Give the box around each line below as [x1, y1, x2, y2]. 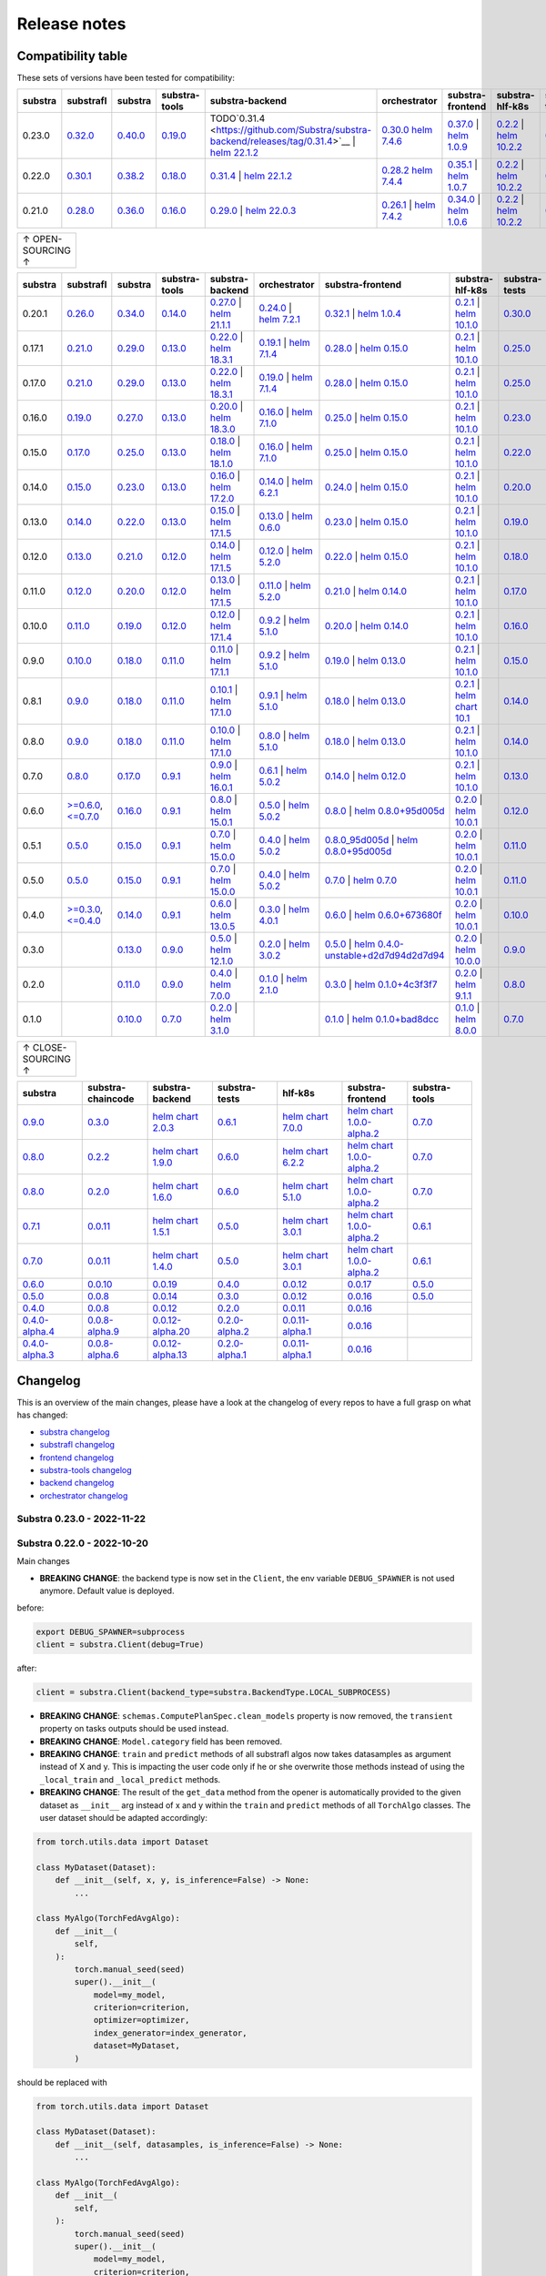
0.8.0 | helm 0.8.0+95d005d [324, 805, 445, 818]
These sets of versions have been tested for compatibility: [16, 73, 236, 84]
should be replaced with [16, 2077, 108, 2088]
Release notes [16, 14, 126, 34]
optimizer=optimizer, [93, 2015, 190, 2026]
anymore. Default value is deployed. [39, 1585, 175, 1597]
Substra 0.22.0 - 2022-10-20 [16, 1537, 149, 1550]
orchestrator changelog [39, 1489, 128, 1501]
